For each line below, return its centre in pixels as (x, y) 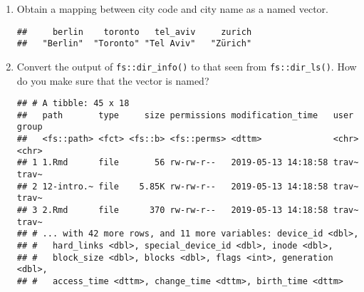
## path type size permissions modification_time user (185, 115)
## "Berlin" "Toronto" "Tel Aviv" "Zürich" (134, 44)
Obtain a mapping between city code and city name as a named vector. (172, 9)
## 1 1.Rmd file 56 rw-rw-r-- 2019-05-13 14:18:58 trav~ (188, 163)
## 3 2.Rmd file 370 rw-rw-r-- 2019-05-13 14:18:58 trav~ (188, 210)
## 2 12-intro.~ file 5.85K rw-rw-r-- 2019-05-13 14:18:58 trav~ (188, 186)
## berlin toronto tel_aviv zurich (134, 32)
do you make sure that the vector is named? (113, 80)
